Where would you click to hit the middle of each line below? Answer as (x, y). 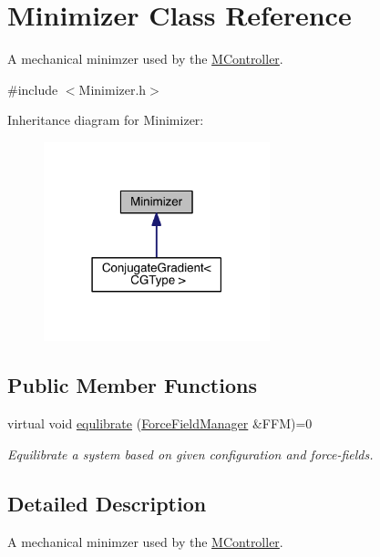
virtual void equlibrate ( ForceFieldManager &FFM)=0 (160, 423)
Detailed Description (107, 503)
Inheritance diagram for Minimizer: (106, 120)
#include (33, 89)
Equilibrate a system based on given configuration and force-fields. (190, 454)
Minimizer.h (113, 89)
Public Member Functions (132, 385)
